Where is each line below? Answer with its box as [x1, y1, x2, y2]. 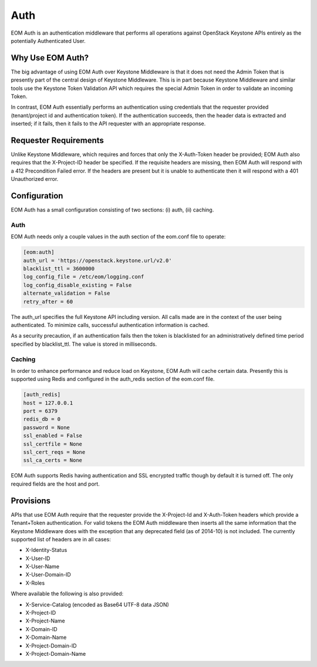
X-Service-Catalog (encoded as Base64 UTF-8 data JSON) [25, 601, 170, 608]
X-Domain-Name [25, 634, 67, 641]
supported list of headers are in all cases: [11, 535, 111, 543]
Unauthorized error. [11, 176, 59, 183]
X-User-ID [25, 555, 50, 562]
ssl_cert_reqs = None [23, 449, 86, 456]
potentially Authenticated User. [11, 37, 86, 44]
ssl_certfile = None [23, 440, 82, 447]
